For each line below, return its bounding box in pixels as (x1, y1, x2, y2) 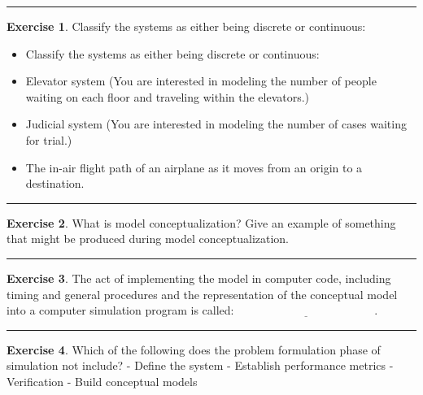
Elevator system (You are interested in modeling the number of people (25, 72, 377, 89)
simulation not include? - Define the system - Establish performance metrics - (7, 357, 394, 374)
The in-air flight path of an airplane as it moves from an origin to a (25, 158, 363, 176)
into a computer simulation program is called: (7, 302, 234, 319)
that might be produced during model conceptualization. (7, 230, 290, 247)
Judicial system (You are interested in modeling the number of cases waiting (25, 115, 407, 132)
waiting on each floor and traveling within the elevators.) (25, 88, 310, 105)
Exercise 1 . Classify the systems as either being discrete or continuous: (7, 18, 366, 34)
